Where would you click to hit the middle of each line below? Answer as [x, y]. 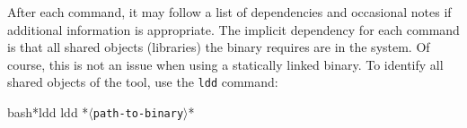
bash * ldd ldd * [48, 112]
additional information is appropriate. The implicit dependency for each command [233, 29]
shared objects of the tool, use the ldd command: [143, 82]
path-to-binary [138, 114]
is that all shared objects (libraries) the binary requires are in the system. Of [219, 47]
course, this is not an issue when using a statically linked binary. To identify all [225, 64]
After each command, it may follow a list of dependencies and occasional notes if [229, 12]
